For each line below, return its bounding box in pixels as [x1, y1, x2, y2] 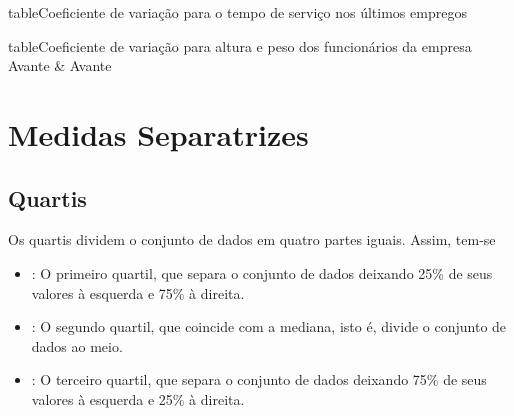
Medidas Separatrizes [8, 113, 309, 154]
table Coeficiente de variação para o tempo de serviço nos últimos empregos [8, 2, 467, 22]
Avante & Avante [8, 55, 112, 76]
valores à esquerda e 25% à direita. [31, 388, 245, 409]
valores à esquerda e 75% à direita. [31, 282, 245, 303]
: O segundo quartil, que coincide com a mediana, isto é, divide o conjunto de [31, 316, 507, 337]
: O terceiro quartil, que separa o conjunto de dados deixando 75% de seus [31, 369, 487, 390]
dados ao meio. [31, 335, 123, 356]
